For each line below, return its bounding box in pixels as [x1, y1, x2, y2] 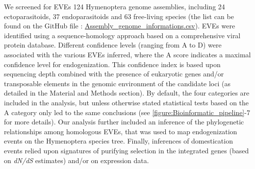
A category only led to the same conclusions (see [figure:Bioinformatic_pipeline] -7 [4, 107, 250, 117]
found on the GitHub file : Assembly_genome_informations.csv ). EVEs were [4, 21, 235, 31]
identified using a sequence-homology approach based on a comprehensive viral [4, 30, 241, 40]
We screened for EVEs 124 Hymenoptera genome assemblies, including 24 [4, 1, 225, 11]
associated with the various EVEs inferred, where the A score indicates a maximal [4, 49, 251, 59]
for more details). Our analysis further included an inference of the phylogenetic [4, 117, 244, 127]
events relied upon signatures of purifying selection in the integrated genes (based [4, 145, 249, 155]
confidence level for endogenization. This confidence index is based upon [4, 59, 221, 69]
